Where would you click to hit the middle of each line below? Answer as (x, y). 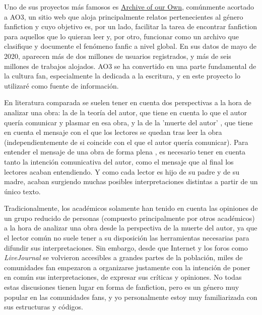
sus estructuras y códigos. (44, 307)
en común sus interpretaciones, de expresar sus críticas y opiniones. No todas (123, 277)
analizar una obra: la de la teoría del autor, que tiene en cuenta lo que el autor (126, 112)
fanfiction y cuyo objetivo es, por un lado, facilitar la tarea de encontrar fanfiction (130, 26)
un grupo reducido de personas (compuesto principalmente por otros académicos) (129, 218)
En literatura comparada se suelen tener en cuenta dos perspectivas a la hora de (128, 102)
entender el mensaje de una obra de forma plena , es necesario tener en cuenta (125, 152)
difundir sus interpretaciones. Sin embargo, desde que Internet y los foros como (126, 247)
